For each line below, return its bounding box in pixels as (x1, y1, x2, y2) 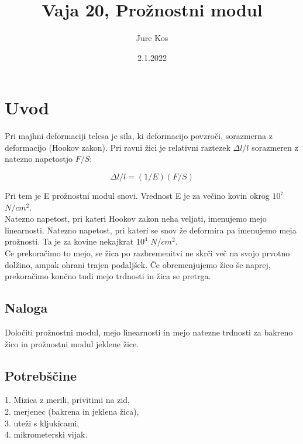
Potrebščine (5, 366, 77, 384)
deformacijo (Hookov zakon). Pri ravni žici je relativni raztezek (5, 141, 230, 153)
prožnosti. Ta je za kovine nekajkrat (5, 235, 134, 248)
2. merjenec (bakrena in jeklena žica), (5, 405, 139, 417)
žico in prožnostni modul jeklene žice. (5, 337, 139, 350)
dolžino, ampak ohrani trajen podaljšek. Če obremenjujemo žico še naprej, (5, 258, 271, 270)
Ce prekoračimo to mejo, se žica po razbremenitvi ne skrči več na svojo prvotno (5, 247, 290, 259)
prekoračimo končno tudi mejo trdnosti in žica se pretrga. (5, 270, 211, 282)
